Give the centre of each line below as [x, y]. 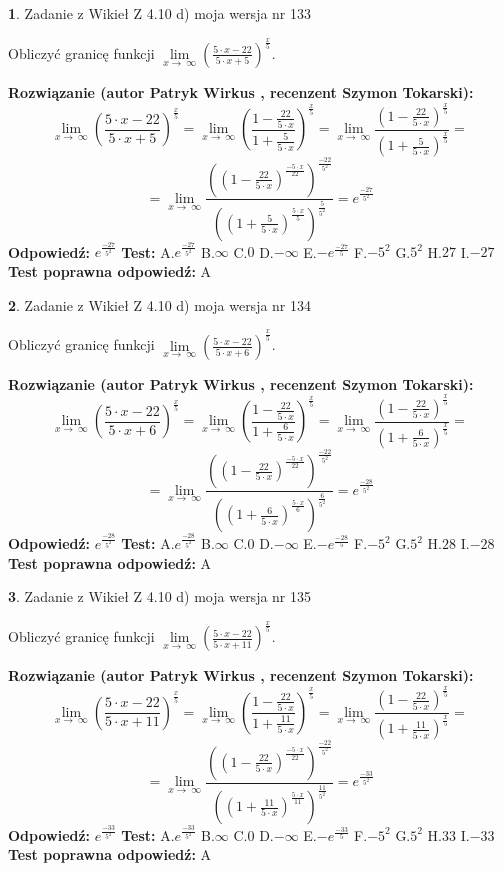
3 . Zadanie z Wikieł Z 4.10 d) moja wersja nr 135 [160, 596]
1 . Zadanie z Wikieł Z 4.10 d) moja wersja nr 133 [160, 13]
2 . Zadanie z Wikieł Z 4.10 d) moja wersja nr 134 [160, 304]
